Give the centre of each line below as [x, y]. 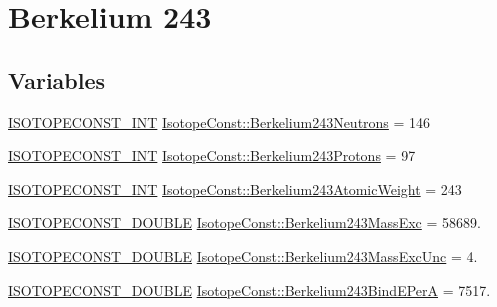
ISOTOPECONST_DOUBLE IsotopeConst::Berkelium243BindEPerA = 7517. [249, 289]
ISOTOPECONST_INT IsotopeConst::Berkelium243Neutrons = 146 [219, 121]
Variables [57, 79]
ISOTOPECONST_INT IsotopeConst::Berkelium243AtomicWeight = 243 [235, 188]
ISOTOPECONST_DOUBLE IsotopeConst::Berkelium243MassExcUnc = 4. [243, 255]
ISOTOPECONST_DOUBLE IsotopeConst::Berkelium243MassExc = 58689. [244, 222]
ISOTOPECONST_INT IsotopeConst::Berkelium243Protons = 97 [212, 155]
